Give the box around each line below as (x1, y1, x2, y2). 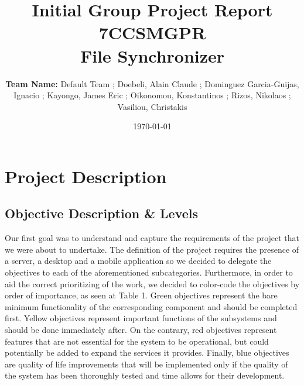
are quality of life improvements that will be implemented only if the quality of (5, 357, 288, 370)
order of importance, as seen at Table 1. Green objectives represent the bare (5, 289, 278, 301)
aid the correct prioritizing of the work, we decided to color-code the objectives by (5, 277, 300, 290)
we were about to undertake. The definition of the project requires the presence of (5, 243, 299, 255)
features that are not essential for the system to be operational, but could (5, 335, 269, 347)
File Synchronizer (80, 43, 225, 67)
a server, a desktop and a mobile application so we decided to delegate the (5, 255, 272, 267)
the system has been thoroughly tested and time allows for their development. (5, 369, 285, 381)
